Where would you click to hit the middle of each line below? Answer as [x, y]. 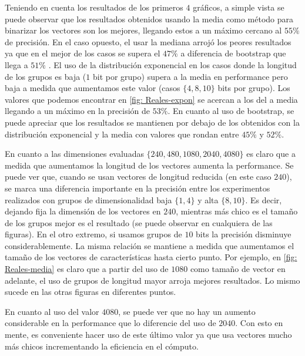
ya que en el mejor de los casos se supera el [83, 53]
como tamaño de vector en [238, 269]
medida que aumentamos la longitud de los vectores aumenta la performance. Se [149, 165]
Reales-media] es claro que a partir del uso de [87, 269]
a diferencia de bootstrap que [233, 53]
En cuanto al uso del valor [52, 311]
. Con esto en [259, 323]
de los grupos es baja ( [46, 76]
